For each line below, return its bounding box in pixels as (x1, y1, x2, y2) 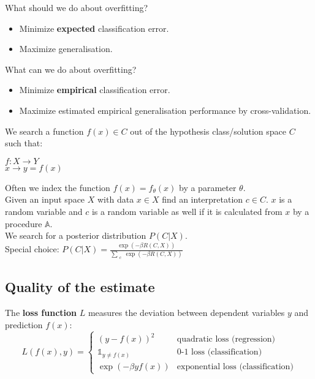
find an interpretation (162, 193, 243, 206)
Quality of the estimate (5, 277, 155, 296)
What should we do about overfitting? (5, 1, 148, 13)
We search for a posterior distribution (5, 229, 146, 242)
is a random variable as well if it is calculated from (91, 205, 283, 217)
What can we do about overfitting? (5, 62, 137, 75)
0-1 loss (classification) (176, 348, 262, 357)
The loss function (5, 306, 77, 319)
